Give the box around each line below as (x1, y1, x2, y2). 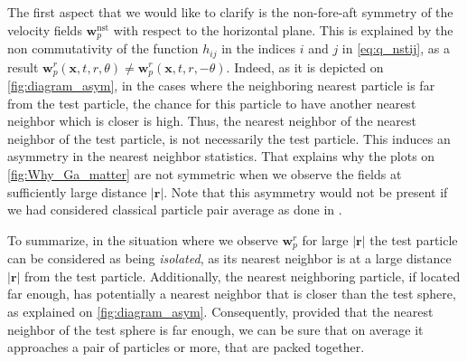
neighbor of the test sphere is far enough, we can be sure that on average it (7, 319, 424, 338)
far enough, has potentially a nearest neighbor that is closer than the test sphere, (7, 284, 456, 303)
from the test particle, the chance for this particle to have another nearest (7, 93, 416, 112)
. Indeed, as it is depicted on (226, 57, 384, 76)
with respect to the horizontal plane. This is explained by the (113, 20, 453, 39)
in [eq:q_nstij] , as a (341, 39, 450, 58)
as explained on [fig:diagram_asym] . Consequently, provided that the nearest (7, 301, 434, 320)
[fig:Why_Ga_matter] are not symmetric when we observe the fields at (7, 164, 402, 183)
